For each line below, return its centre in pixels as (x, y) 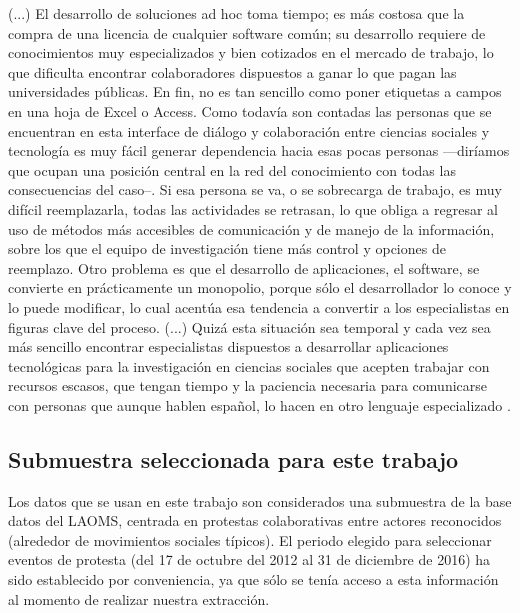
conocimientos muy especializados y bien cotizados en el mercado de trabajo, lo (251, 52)
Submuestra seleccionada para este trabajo (233, 458)
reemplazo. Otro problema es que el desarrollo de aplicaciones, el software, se (244, 267)
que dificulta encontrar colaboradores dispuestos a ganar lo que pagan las (232, 71)
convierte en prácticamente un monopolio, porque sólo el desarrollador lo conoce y (260, 287)
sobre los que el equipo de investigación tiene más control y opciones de (227, 248)
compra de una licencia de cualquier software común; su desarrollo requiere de (247, 32)
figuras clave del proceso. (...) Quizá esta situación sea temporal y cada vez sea (249, 326)
